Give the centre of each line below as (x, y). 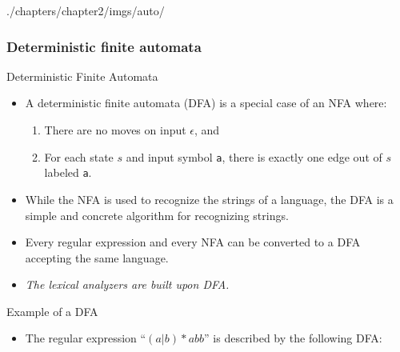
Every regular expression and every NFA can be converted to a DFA (193, 242)
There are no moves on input (115, 130)
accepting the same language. (97, 257)
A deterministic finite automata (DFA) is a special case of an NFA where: (206, 103)
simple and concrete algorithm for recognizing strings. (157, 215)
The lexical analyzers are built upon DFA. (127, 284)
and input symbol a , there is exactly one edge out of (254, 156)
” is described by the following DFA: (293, 338)
